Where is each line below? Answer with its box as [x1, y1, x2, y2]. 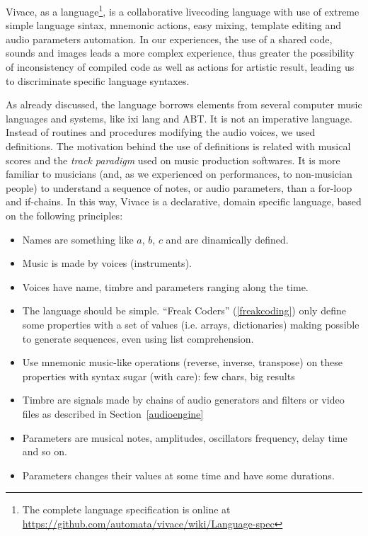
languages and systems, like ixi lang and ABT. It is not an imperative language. [6, 110, 352, 125]
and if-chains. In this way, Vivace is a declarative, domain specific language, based [6, 194, 362, 209]
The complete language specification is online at [22, 502, 231, 517]
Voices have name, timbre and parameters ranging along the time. [22, 279, 309, 294]
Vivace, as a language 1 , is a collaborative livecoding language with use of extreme [6, 2, 360, 18]
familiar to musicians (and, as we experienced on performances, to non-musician [6, 166, 352, 181]
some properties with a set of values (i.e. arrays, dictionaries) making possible [22, 317, 360, 331]
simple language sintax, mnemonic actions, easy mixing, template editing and [6, 18, 341, 33]
